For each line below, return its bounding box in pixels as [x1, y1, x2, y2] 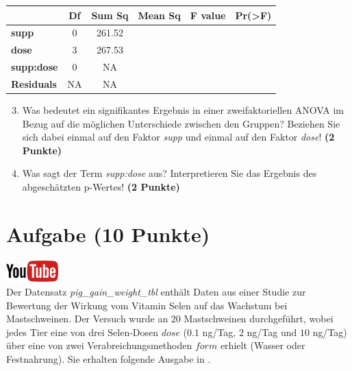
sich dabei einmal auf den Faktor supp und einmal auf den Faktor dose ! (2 [22, 130, 335, 144]
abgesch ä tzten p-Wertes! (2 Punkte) [22, 179, 180, 193]
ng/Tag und [247, 324, 297, 339]
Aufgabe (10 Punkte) [6, 219, 210, 248]
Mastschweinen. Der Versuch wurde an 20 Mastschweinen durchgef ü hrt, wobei [6, 311, 334, 326]
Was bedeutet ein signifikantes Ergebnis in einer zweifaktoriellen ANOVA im [22, 102, 344, 117]
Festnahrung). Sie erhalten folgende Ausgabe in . [6, 352, 211, 366]
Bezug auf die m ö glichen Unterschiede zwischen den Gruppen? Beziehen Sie [22, 116, 340, 130]
